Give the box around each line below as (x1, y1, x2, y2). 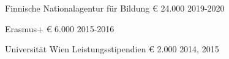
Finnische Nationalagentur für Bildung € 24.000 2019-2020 (5, 2, 225, 14)
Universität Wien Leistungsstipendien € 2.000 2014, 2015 (5, 43, 219, 55)
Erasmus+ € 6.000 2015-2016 (5, 22, 114, 35)
